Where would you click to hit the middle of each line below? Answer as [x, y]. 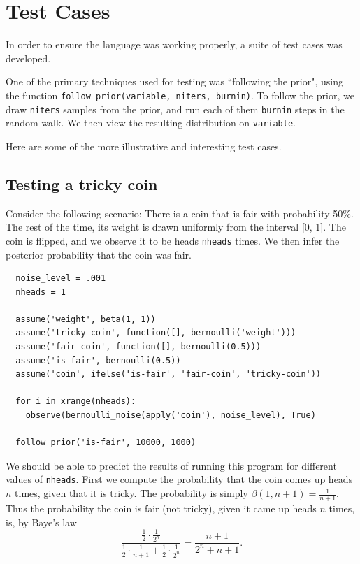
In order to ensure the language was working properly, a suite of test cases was [174, 44]
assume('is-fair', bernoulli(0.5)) [98, 360]
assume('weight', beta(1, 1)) [86, 319]
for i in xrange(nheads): [76, 402]
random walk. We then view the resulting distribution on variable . [151, 123]
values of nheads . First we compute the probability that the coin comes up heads [179, 479]
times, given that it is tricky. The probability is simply [131, 493]
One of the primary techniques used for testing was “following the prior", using [174, 81]
